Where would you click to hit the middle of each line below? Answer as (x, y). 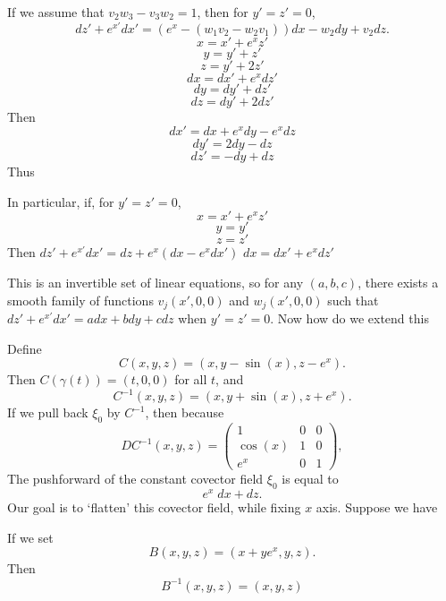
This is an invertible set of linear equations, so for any (156, 283)
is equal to (310, 479)
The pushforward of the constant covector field (135, 479)
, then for (223, 12)
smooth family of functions (80, 300)
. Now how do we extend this (349, 318)
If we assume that (56, 12)
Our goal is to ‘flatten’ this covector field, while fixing (154, 507)
